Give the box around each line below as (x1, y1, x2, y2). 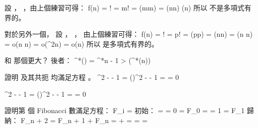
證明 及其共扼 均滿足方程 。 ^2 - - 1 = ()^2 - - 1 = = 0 (4, 71, 179, 82)
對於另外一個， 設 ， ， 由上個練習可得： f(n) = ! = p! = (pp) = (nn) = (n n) (4, 29, 253, 39)
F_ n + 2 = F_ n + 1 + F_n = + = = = (20, 115, 148, 125)
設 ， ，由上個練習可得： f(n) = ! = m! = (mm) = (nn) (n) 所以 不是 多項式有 (4, 2, 252, 12)
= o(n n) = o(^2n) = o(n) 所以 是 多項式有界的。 (4, 38, 159, 49)
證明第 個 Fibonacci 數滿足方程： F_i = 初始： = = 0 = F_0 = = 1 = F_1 (4, 105, 245, 116)
